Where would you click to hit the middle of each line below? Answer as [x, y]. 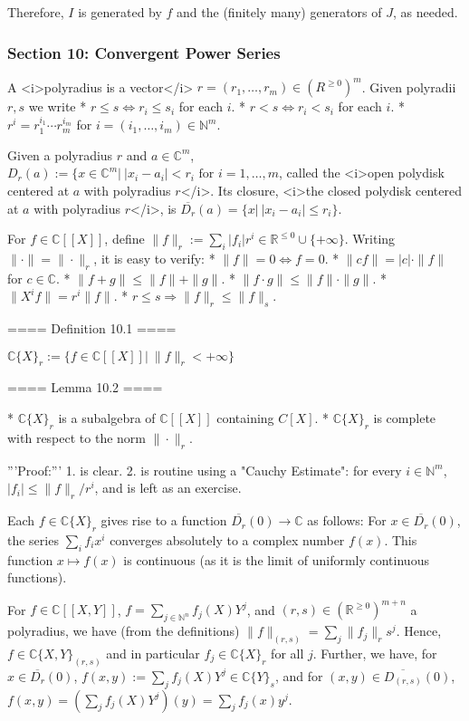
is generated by [120, 12]
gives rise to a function [164, 520]
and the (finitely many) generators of [279, 12]
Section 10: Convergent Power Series [144, 52]
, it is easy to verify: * [154, 258]
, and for [299, 675]
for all [287, 653]
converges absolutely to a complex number [227, 539]
